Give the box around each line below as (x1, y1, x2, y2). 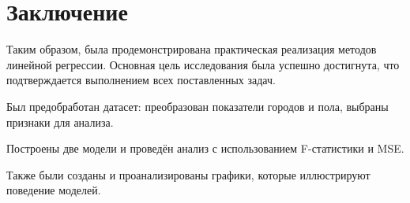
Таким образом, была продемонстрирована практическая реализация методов (6, 41, 377, 57)
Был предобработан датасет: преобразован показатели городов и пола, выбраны (6, 98, 389, 114)
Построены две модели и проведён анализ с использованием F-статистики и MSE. (6, 140, 404, 157)
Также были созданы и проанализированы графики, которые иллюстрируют (6, 166, 371, 183)
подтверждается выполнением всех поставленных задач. (6, 72, 276, 88)
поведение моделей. (6, 182, 101, 198)
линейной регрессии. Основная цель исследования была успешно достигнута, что (6, 56, 400, 72)
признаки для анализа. (6, 113, 114, 130)
